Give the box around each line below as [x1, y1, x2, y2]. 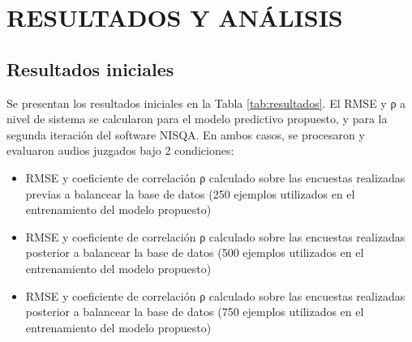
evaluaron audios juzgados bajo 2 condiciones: [6, 142, 234, 159]
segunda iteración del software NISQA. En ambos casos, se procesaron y [6, 126, 365, 143]
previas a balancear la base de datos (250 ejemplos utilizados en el [25, 185, 355, 202]
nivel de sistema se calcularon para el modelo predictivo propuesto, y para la [6, 110, 388, 127]
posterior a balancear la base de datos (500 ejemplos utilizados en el [25, 244, 364, 261]
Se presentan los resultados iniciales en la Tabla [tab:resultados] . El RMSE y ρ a [6, 94, 406, 111]
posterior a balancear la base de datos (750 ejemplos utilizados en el [25, 303, 364, 320]
